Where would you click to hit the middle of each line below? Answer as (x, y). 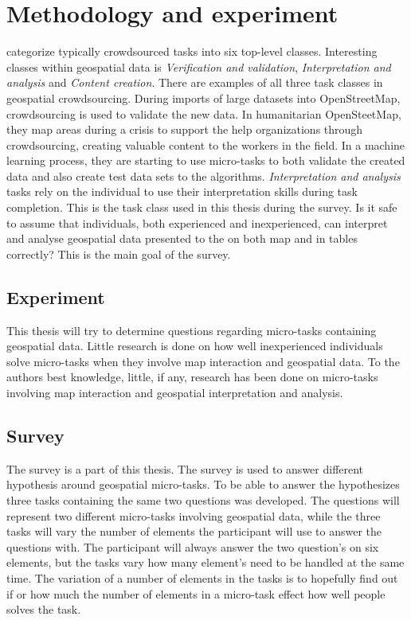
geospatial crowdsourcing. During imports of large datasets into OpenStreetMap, (204, 97)
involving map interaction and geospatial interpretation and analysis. (175, 393)
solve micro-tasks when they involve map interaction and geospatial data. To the (203, 361)
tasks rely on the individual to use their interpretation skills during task (182, 191)
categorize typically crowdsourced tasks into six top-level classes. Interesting (192, 51)
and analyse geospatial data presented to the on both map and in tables (182, 238)
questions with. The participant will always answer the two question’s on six (193, 546)
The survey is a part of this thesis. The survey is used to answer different (185, 468)
